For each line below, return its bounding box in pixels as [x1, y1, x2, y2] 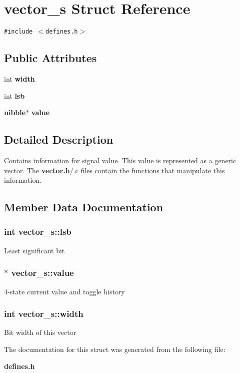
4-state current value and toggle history [4, 286, 125, 296]
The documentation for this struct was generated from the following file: [4, 343, 225, 354]
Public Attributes [4, 50, 97, 66]
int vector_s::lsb [4, 225, 71, 238]
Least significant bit [4, 245, 65, 255]
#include [4, 28, 33, 36]
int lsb [4, 90, 25, 101]
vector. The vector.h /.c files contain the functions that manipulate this [4, 165, 225, 175]
